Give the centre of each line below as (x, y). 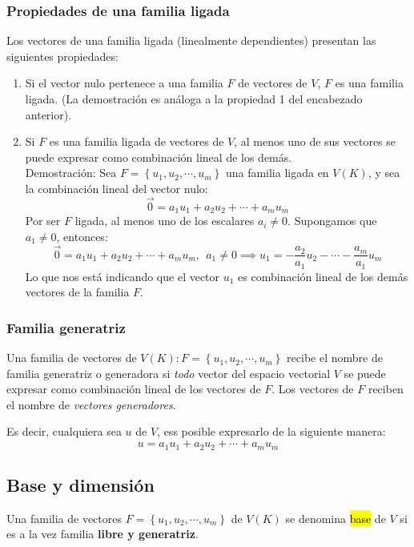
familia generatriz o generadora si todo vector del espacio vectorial (169, 373)
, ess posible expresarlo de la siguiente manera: (271, 431)
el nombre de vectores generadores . (91, 404)
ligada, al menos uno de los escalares (165, 221)
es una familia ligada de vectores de (137, 141)
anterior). (48, 114)
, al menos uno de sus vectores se (315, 141)
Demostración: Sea (71, 173)
